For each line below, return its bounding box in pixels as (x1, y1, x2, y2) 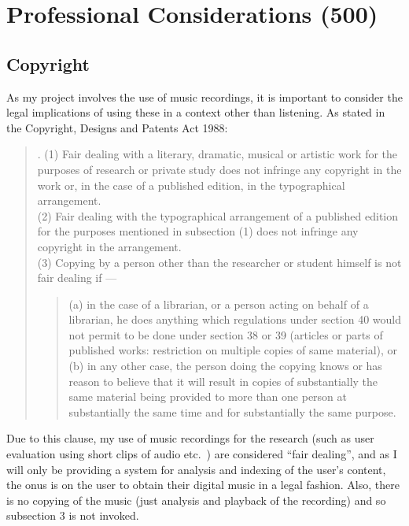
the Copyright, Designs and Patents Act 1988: (6, 119, 228, 135)
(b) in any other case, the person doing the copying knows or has (68, 357, 382, 374)
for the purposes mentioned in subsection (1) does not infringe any (37, 223, 359, 239)
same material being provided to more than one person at (68, 388, 348, 405)
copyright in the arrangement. (37, 238, 182, 254)
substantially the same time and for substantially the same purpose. (68, 403, 396, 420)
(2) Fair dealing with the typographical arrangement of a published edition (37, 207, 399, 224)
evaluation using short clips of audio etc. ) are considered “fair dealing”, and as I (6, 446, 397, 462)
